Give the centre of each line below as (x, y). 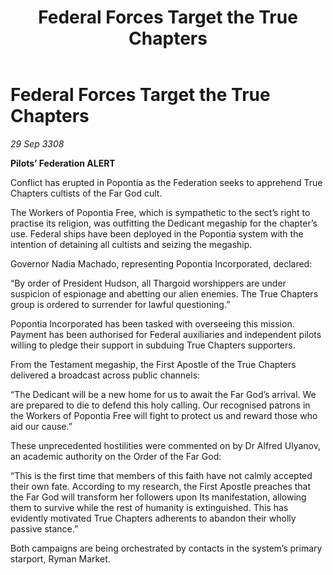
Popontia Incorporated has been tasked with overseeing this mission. (152, 323)
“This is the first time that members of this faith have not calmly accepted (161, 475)
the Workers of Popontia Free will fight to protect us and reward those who (164, 415)
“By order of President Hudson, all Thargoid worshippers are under (148, 283)
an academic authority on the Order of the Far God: (116, 456)
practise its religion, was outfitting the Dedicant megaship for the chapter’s (164, 223)
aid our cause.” (41, 426)
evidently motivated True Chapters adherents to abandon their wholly (153, 518)
